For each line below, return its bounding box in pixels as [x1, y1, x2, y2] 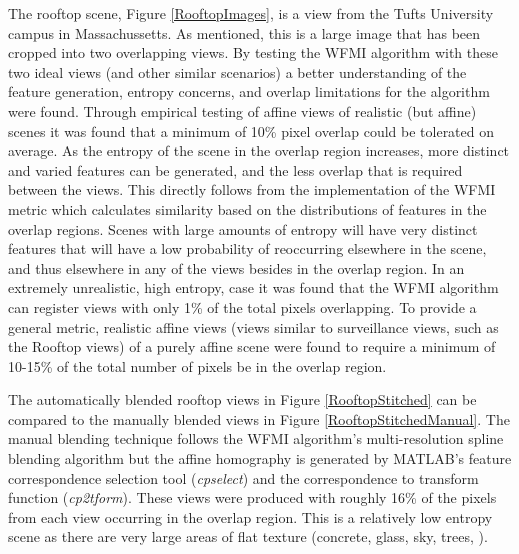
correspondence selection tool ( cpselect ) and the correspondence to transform [8, 467, 479, 488]
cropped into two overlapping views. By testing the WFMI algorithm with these [8, 42, 498, 63]
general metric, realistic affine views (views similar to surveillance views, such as [8, 316, 499, 337]
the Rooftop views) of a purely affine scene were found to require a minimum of [8, 336, 496, 357]
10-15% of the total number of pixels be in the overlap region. [8, 355, 387, 376]
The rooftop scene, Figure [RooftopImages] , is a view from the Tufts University [8, 3, 494, 23]
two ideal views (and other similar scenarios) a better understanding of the [8, 61, 467, 82]
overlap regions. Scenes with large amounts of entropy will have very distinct [8, 218, 478, 239]
